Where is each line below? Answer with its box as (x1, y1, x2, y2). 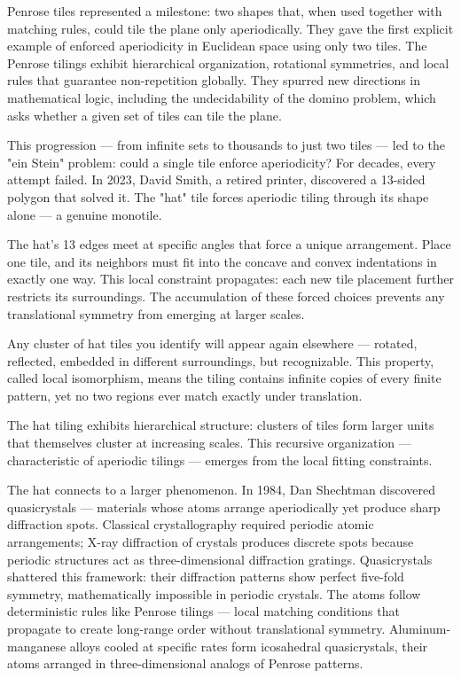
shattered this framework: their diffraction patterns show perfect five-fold (7, 567, 404, 586)
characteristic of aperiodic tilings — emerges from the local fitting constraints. (7, 450, 433, 469)
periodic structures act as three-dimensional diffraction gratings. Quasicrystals (7, 549, 433, 568)
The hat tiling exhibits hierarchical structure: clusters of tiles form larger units (7, 416, 434, 434)
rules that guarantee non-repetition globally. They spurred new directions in (7, 71, 421, 90)
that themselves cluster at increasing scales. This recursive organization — (7, 433, 411, 452)
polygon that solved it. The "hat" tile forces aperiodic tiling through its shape (7, 187, 429, 206)
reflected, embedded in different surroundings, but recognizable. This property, (7, 351, 434, 370)
